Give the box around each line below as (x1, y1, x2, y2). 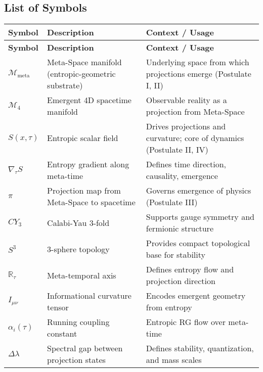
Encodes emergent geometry (146, 290, 246, 302)
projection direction (146, 275, 215, 287)
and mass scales (146, 354, 202, 366)
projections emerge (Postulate (146, 68, 251, 80)
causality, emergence (146, 170, 218, 182)
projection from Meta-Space (146, 106, 245, 118)
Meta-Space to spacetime (47, 196, 136, 208)
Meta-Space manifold (47, 56, 122, 68)
